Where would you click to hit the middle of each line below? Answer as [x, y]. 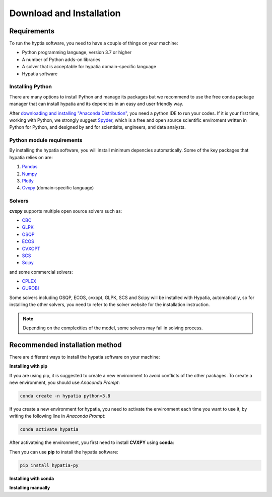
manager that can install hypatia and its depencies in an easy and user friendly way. [96, 104]
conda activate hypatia [49, 430]
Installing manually [30, 488]
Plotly [28, 181]
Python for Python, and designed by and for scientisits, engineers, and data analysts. [97, 127]
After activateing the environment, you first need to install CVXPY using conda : [92, 442]
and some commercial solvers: [41, 272]
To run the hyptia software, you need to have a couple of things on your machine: [94, 43]
